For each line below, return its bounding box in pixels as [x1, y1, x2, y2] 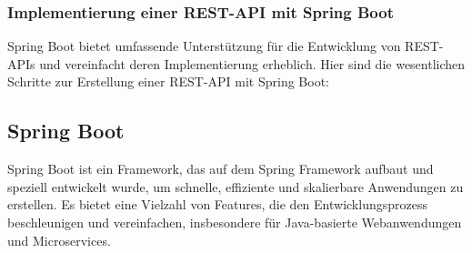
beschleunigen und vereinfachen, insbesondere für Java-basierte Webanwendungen [7, 212, 462, 231]
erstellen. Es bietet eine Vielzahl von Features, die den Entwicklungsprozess [7, 195, 427, 214]
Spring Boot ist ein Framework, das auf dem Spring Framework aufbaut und [7, 159, 434, 178]
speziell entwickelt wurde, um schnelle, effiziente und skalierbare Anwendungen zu [7, 177, 464, 196]
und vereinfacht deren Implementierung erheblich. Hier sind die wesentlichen [39, 54, 466, 73]
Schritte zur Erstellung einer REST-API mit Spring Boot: [7, 72, 330, 91]
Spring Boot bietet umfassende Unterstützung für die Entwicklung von [7, 36, 401, 56]
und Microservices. [7, 230, 111, 249]
